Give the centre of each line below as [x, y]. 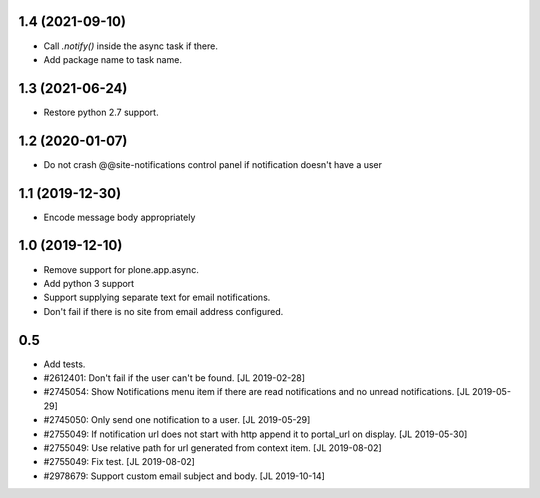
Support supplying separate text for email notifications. [157, 297]
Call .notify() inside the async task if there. [131, 46]
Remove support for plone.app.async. [121, 269]
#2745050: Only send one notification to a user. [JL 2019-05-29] [177, 420]
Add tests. [64, 364]
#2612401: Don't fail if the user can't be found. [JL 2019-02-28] [174, 378]
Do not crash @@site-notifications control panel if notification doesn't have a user [213, 164]
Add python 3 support [89, 283]
